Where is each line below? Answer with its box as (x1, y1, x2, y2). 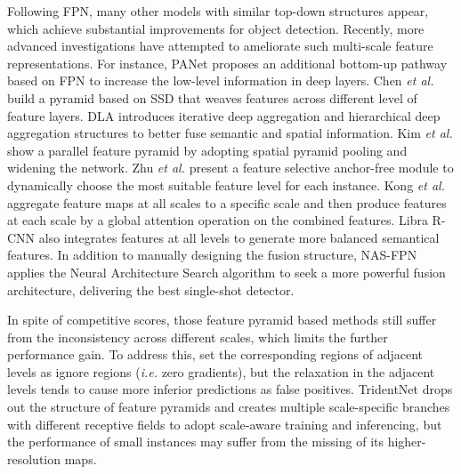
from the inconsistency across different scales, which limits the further (7, 327, 388, 346)
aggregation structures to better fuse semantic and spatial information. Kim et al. (7, 124, 453, 142)
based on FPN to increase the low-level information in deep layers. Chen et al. (7, 71, 434, 90)
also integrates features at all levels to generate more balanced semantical (38, 228, 440, 246)
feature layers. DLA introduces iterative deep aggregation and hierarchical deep (7, 106, 441, 125)
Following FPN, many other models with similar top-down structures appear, (7, 2, 429, 20)
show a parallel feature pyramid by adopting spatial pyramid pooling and (7, 141, 408, 159)
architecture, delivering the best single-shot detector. (7, 280, 295, 299)
